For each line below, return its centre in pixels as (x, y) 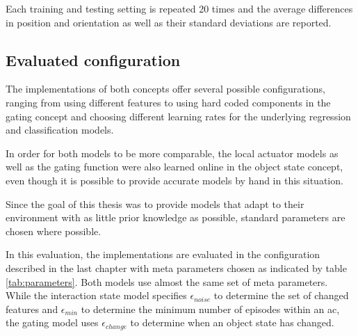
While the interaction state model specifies (96, 295)
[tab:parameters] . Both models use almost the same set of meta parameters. (167, 281)
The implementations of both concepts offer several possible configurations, (165, 89)
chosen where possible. (54, 231)
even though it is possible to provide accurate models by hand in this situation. (174, 180)
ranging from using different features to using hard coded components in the (168, 102)
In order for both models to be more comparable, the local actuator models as (172, 153)
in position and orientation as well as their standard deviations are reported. (169, 22)
